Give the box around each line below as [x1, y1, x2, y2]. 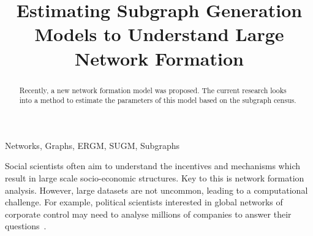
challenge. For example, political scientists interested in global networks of [5, 196, 283, 208]
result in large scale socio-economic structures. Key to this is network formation [5, 172, 304, 185]
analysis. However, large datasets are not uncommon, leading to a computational [5, 183, 308, 196]
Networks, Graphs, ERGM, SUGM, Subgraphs [5, 139, 179, 151]
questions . [5, 219, 47, 232]
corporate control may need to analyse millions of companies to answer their [5, 207, 292, 220]
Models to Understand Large [34, 21, 284, 47]
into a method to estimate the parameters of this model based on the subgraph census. [19, 95, 296, 105]
